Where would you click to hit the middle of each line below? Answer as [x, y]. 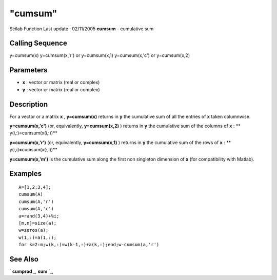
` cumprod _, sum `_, [32, 271]
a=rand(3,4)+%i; [39, 216]
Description [29, 104]
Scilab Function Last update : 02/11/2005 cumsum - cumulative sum [82, 29]
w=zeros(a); [34, 230]
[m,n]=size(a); [38, 223]
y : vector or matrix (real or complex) [61, 89]
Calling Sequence [38, 43]
